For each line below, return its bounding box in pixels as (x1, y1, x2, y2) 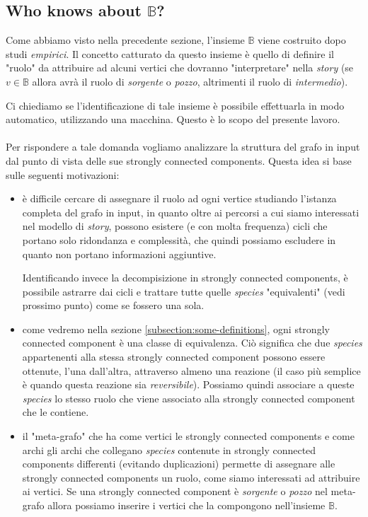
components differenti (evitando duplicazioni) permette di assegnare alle (22, 456, 335, 471)
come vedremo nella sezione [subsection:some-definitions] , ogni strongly (22, 321, 330, 336)
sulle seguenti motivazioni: (6, 167, 120, 182)
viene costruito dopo (258, 33, 346, 47)
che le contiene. (22, 405, 89, 419)
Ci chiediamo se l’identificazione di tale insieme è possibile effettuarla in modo (6, 98, 345, 112)
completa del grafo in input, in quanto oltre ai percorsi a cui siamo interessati (22, 204, 360, 219)
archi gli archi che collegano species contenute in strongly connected (22, 442, 316, 457)
